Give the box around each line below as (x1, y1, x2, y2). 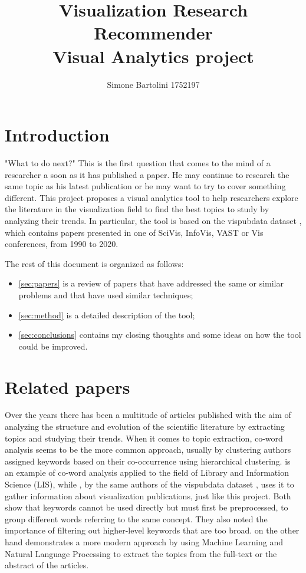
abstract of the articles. (5, 559, 89, 571)
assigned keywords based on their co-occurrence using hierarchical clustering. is (5, 455, 291, 467)
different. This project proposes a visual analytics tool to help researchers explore (5, 191, 298, 203)
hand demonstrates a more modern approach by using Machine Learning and (5, 536, 283, 548)
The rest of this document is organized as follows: (5, 257, 184, 269)
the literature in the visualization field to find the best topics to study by (5, 203, 269, 215)
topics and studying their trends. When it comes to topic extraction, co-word (5, 432, 283, 444)
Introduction (5, 123, 110, 147)
